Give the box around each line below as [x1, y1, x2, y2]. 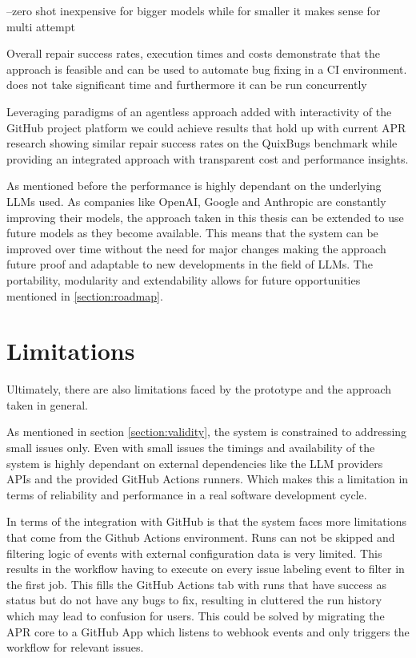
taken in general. [6, 396, 88, 413]
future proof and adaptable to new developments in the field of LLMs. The [6, 256, 373, 272]
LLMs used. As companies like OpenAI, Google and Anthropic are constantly [6, 192, 386, 209]
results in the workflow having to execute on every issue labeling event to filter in [6, 560, 405, 577]
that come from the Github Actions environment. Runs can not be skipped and [6, 528, 395, 545]
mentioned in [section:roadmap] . [6, 287, 163, 304]
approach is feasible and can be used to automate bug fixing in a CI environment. [6, 60, 407, 77]
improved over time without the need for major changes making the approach [6, 240, 386, 256]
